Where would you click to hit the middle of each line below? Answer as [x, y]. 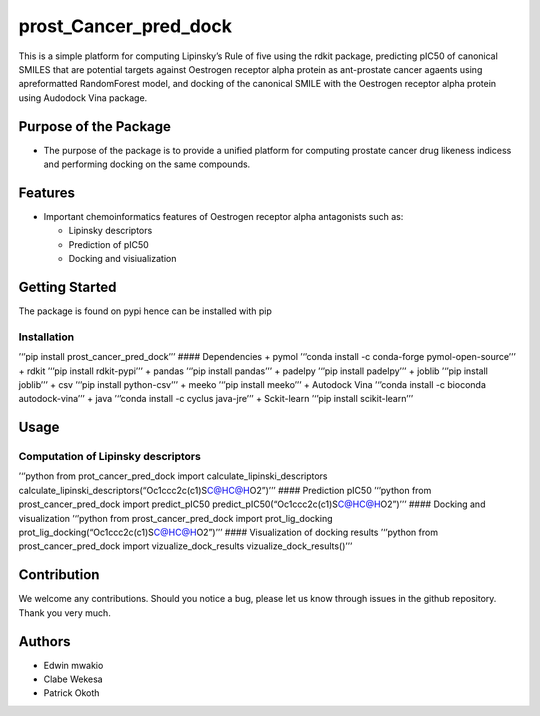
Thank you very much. [65, 612]
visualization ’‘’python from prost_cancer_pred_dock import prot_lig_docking [175, 518]
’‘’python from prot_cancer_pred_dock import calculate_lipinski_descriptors [173, 476]
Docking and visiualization [122, 259]
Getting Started [67, 286]
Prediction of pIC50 [108, 244]
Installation [46, 337]
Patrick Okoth [71, 693]
